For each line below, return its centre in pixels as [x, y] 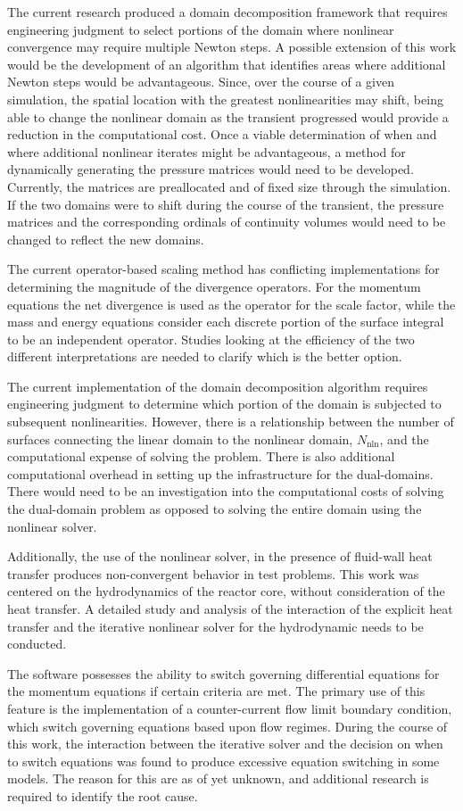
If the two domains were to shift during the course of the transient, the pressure [226, 204]
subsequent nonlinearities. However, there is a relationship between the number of [231, 422]
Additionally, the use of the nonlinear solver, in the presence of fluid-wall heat [220, 556]
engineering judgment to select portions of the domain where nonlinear [201, 29]
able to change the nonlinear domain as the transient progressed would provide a [228, 116]
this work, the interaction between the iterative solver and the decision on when [225, 744]
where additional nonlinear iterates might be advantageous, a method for [207, 151]
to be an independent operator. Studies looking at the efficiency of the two [211, 339]
